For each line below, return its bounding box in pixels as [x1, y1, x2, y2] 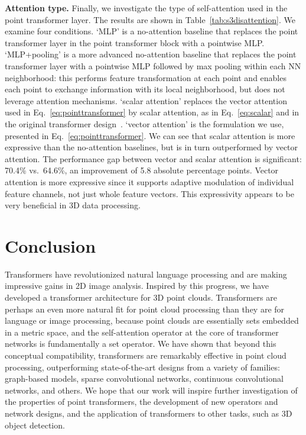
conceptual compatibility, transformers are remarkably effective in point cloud [5, 349, 287, 361]
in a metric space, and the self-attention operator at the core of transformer [5, 326, 279, 338]
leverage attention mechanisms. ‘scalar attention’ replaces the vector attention [5, 94, 287, 107]
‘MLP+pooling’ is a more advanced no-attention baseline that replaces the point [5, 48, 297, 60]
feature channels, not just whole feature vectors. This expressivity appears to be [5, 187, 294, 199]
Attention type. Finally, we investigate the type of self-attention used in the [5, 2, 288, 14]
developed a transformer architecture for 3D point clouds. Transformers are [5, 291, 277, 303]
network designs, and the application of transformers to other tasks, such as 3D [5, 407, 292, 419]
